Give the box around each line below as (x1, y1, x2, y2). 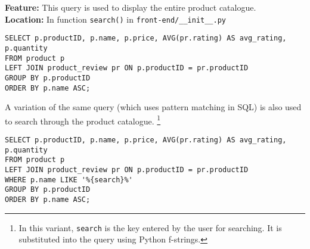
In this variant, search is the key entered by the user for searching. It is (18, 221, 282, 234)
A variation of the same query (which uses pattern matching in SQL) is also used (5, 101, 302, 113)
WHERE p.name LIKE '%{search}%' (5, 175, 133, 184)
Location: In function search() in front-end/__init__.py (5, 13, 226, 25)
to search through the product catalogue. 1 (5, 113, 161, 127)
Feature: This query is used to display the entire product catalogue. (5, 1, 256, 13)
